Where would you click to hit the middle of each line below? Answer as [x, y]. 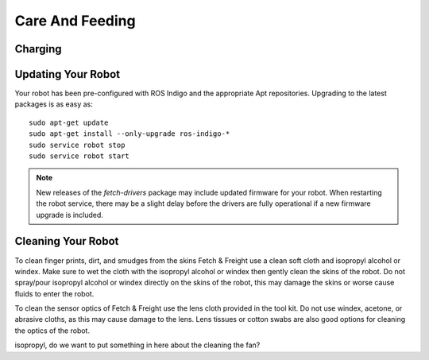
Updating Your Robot [68, 74]
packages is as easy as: [54, 104]
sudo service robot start [79, 156]
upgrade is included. [70, 215]
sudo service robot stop [77, 145]
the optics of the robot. [52, 331]
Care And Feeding [75, 21]
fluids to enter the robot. [54, 293]
